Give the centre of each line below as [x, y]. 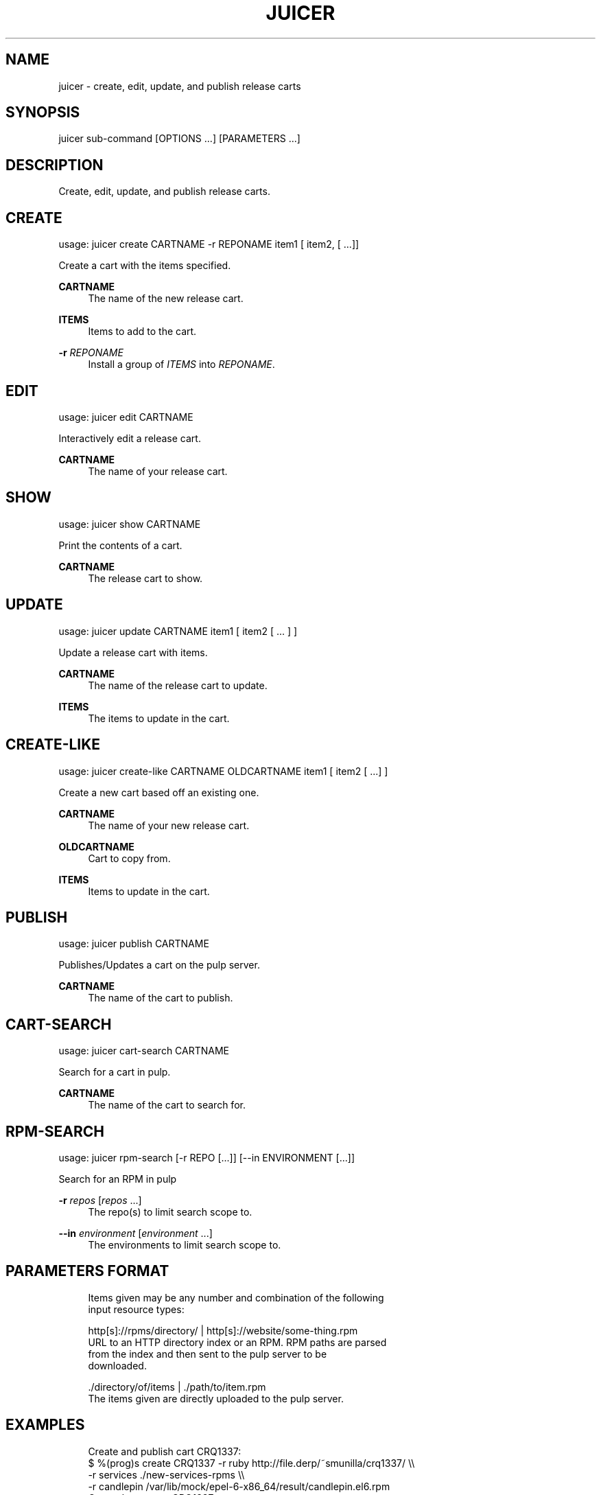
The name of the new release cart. [166, 299]
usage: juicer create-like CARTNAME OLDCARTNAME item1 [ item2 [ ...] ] [223, 771]
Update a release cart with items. [133, 652]
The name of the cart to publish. [161, 998]
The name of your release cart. [158, 471]
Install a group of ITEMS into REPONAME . [181, 364]
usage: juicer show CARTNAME [130, 524]
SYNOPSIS [43, 113]
